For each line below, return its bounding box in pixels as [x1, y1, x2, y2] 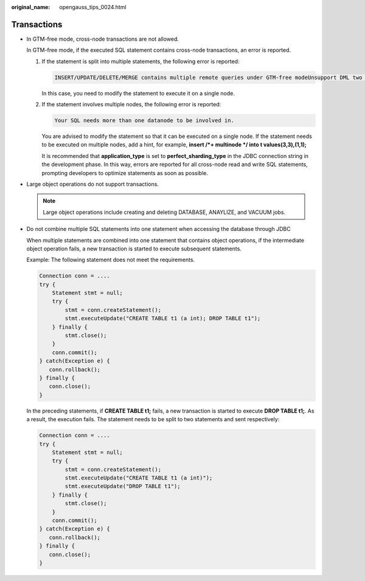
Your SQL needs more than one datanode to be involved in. [54, 117, 234, 124]
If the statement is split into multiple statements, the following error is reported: [41, 58, 240, 65]
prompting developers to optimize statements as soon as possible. [41, 169, 208, 176]
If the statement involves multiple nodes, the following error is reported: [41, 101, 221, 108]
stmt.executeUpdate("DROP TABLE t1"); [64, 483, 181, 490]
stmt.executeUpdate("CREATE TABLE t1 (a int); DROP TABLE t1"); [64, 315, 261, 322]
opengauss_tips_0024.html [59, 4, 127, 10]
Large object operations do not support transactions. [26, 180, 159, 188]
